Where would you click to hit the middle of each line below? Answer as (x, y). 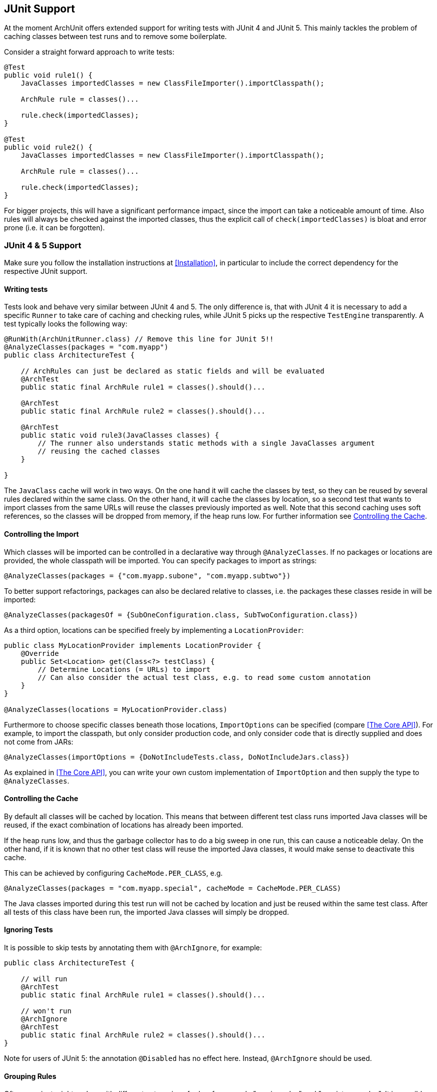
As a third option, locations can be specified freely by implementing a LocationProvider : (154, 630)
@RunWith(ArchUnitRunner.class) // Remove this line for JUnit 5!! (139, 339)
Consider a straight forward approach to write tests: (89, 52)
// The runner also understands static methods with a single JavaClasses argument (206, 443)
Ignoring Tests (28, 930)
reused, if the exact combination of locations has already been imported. (124, 825)
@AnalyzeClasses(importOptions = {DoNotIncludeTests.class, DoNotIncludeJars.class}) (177, 757)
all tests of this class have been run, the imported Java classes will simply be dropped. (146, 912)
